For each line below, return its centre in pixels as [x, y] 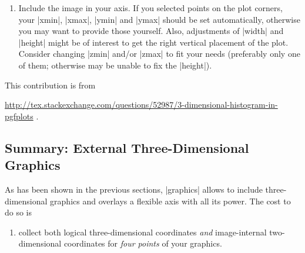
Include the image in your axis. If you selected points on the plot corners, [150, 8]
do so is [19, 212]
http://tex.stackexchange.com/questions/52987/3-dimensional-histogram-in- [141, 105]
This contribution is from [50, 85]
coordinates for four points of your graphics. [143, 243]
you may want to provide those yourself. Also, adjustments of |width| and [151, 31]
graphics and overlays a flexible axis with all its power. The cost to [170, 201]
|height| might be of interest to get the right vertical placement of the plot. [153, 42]
